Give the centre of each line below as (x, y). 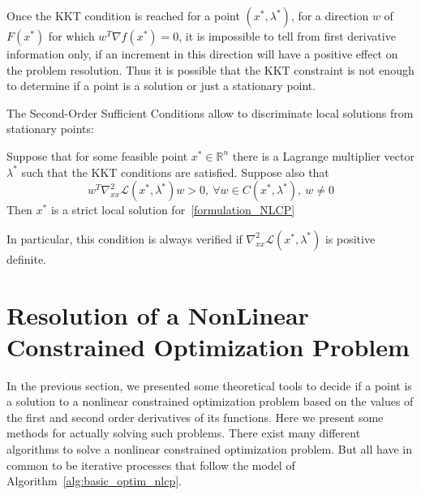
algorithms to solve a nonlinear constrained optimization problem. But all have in (209, 449)
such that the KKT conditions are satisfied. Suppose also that (175, 172)
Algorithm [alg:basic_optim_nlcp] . (95, 481)
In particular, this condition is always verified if (125, 238)
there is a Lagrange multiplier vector (323, 155)
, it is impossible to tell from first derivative (287, 36)
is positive (350, 238)
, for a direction (330, 15)
